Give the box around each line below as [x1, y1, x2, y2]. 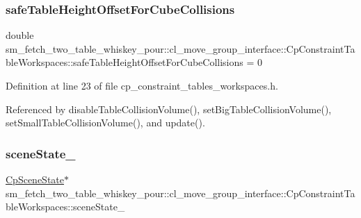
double [6, 28, 34, 42]
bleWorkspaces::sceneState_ [6, 199, 125, 214]
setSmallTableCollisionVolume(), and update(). [6, 115, 205, 130]
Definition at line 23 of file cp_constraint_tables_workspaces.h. [6, 78, 278, 92]
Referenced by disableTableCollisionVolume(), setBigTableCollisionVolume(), [6, 101, 332, 116]
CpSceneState [6, 172, 64, 186]
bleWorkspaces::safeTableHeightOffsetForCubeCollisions [6, 55, 243, 69]
